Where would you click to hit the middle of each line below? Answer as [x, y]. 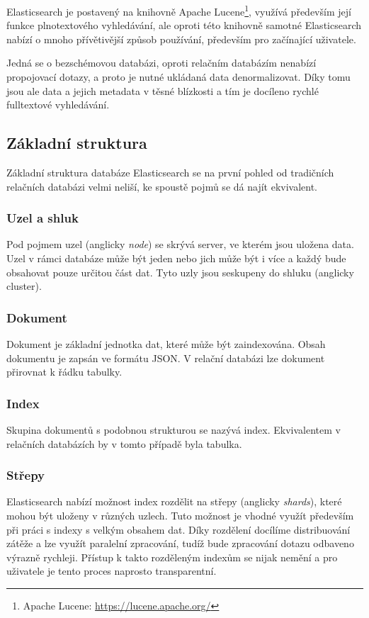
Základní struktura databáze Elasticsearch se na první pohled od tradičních [170, 173]
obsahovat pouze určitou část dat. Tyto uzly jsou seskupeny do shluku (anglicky [180, 272]
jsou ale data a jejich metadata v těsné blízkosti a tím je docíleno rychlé [163, 90]
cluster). [24, 286]
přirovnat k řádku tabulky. [64, 372]
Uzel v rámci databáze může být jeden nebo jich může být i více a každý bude [176, 258]
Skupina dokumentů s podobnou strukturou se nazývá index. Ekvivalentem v [174, 430]
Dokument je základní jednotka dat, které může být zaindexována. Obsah [166, 344]
